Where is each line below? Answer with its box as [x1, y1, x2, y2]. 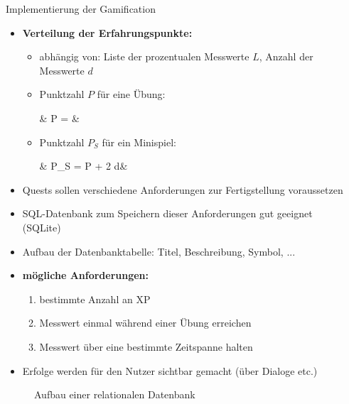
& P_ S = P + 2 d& [39, 158, 128, 173]
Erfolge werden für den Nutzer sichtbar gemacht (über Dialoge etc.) [22, 363, 318, 378]
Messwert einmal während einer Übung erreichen [39, 315, 252, 330]
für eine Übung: [97, 87, 166, 102]
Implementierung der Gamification [6, 1, 156, 16]
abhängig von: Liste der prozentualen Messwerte [39, 49, 249, 64]
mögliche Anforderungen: [22, 268, 149, 283]
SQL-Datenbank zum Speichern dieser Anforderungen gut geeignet [22, 206, 313, 221]
